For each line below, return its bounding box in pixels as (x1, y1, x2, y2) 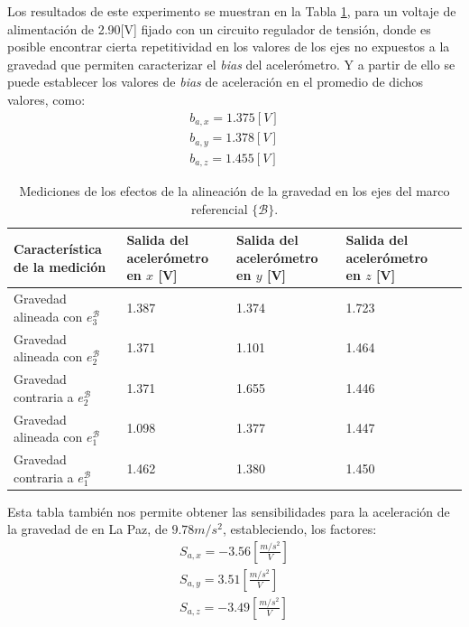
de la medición (14, 257, 106, 276)
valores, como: (7, 89, 86, 108)
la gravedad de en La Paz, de (7, 519, 168, 538)
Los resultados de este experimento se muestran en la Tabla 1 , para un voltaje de (7, 2, 456, 20)
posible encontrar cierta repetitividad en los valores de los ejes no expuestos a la (7, 37, 450, 56)
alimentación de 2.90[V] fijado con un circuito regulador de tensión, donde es (7, 19, 431, 38)
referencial (190, 199, 248, 218)
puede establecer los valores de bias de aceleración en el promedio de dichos (7, 72, 424, 91)
